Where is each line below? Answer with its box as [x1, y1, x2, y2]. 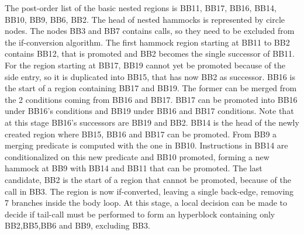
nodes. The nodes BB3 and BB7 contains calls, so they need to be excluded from [5, 25, 295, 37]
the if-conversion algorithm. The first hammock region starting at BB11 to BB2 [5, 36, 290, 48]
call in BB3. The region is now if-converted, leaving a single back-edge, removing [5, 185, 294, 197]
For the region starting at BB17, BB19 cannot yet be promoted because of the [5, 58, 285, 71]
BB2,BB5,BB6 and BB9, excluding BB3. [5, 219, 150, 231]
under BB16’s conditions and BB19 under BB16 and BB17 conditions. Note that [5, 105, 294, 117]
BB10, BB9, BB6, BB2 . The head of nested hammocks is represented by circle [5, 13, 285, 25]
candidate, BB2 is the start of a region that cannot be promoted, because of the [5, 173, 291, 185]
